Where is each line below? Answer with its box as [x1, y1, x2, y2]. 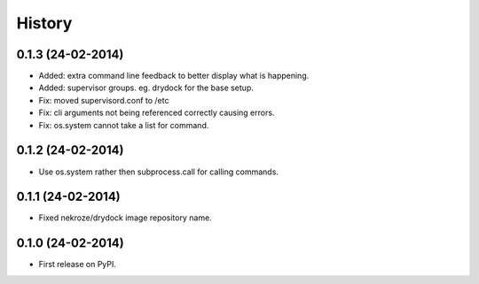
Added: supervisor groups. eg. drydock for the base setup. [38, 82, 255, 93]
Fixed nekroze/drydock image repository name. [38, 212, 212, 223]
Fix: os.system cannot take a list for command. [38, 119, 209, 130]
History [16, 13, 73, 33]
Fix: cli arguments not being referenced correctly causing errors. [38, 107, 275, 119]
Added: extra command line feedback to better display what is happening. [38, 71, 310, 81]
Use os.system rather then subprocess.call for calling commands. [38, 166, 279, 177]
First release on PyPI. [38, 259, 117, 270]
